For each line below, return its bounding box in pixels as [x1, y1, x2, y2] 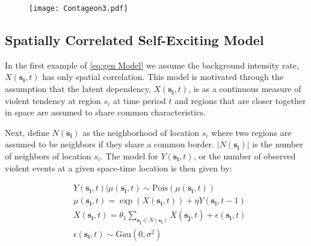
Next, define [5, 126, 49, 138]
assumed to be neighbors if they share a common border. [5, 138, 215, 150]
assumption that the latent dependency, [5, 82, 151, 95]
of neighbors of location [5, 150, 91, 162]
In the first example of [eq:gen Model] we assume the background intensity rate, [5, 58, 299, 71]
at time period [112, 94, 166, 106]
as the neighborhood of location [82, 126, 200, 138]
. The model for [100, 150, 158, 162]
